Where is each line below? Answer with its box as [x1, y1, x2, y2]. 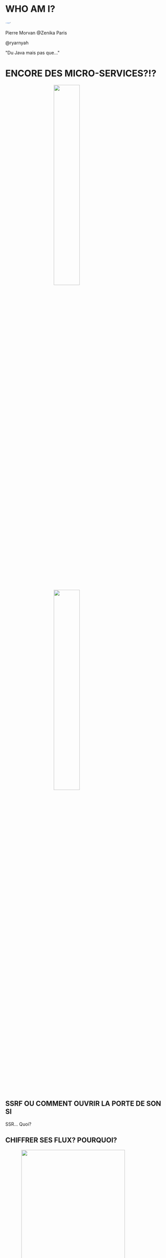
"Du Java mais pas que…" [5, 49, 60, 55]
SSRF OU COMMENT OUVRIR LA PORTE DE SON [5, 1099, 161, 1108]
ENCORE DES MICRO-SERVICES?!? [5, 68, 157, 80]
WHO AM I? [5, 3, 55, 15]
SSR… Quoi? [5, 1121, 32, 1127]
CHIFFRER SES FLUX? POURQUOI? [5, 1136, 117, 1145]
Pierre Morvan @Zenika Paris [5, 29, 68, 36]
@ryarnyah [5, 40, 29, 46]
